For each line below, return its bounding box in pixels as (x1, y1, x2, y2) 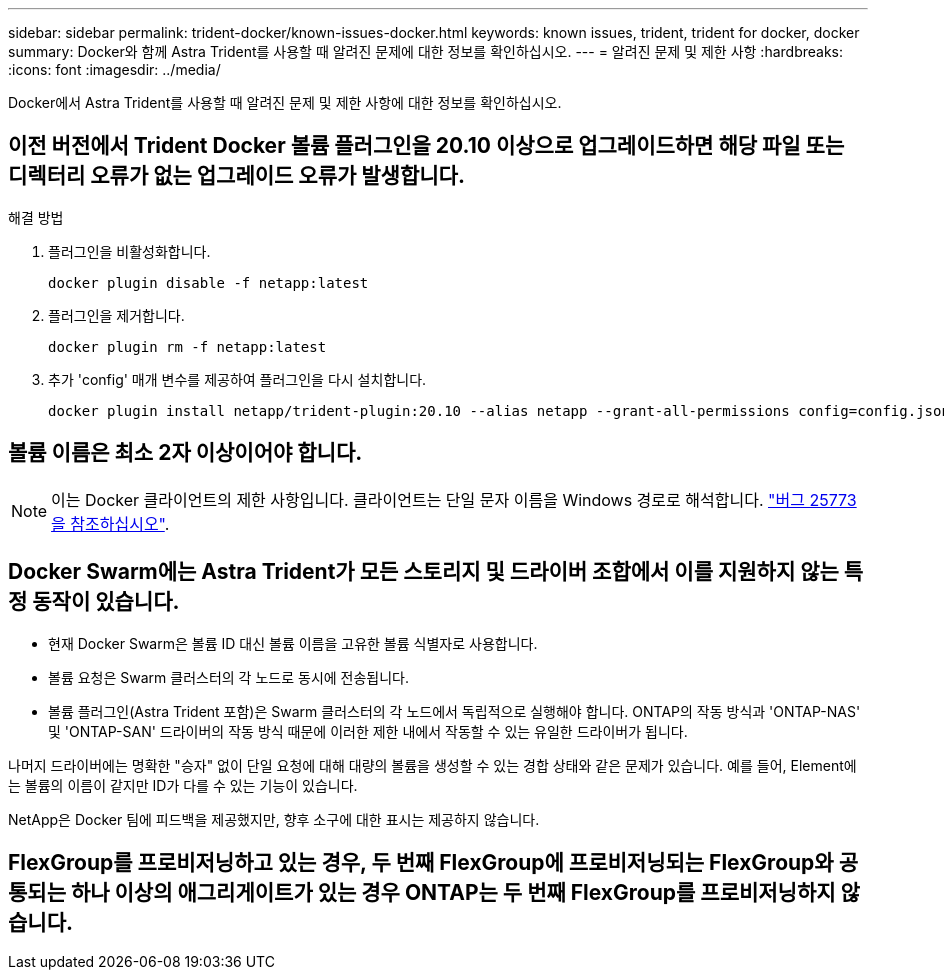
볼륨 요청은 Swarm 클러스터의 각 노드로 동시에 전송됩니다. (48, 668, 410, 686)
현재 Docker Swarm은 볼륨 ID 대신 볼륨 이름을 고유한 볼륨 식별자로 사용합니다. (48, 634, 538, 652)
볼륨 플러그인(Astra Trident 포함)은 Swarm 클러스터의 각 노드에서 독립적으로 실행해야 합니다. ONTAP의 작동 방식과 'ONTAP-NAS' (48, 702, 861, 720)
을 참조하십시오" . (51, 513, 170, 534)
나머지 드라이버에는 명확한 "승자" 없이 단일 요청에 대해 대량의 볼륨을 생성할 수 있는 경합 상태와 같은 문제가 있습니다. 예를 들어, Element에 (8, 756, 857, 774)
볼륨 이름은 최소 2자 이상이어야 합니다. (8, 440, 363, 466)
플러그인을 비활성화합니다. (48, 242, 211, 260)
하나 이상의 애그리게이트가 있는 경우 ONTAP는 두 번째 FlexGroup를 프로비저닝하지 (70, 879, 836, 905)
